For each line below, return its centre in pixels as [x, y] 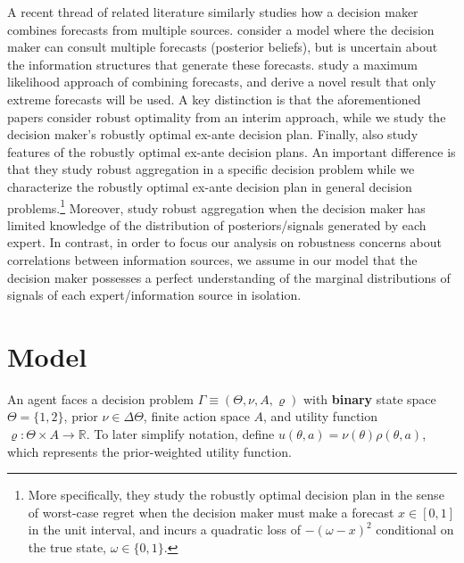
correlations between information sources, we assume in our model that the [212, 259]
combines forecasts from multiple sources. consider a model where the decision [221, 29]
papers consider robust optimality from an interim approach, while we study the [227, 116]
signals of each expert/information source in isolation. [154, 295]
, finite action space [196, 416]
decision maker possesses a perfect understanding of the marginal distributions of [229, 277]
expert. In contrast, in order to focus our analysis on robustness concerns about [225, 242]
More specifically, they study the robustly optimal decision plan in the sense [236, 495]
